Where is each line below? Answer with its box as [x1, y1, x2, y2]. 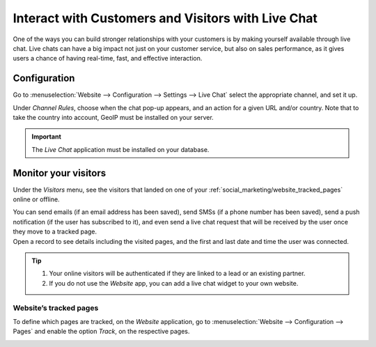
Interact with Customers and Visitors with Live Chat [13, 10, 318, 26]
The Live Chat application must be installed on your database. [31, 145, 210, 153]
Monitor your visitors [13, 167, 107, 179]
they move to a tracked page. [13, 227, 97, 236]
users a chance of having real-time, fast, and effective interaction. [13, 54, 203, 63]
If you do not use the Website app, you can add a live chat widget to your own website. [49, 279, 299, 287]
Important [31, 132, 62, 141]
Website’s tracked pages [13, 303, 99, 313]
